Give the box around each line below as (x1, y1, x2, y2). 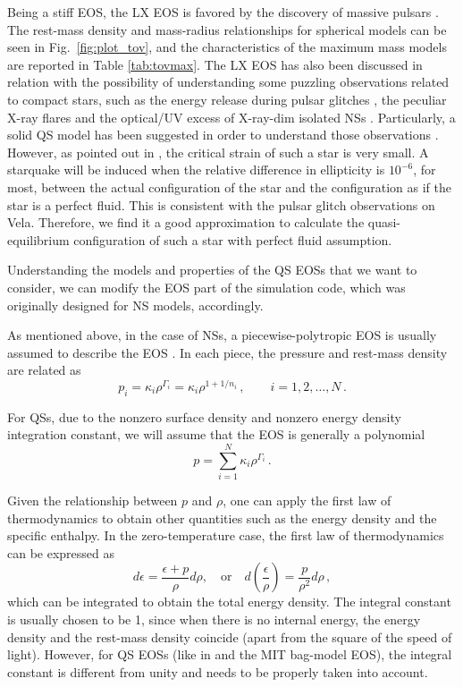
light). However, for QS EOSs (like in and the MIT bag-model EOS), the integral (7, 645, 452, 664)
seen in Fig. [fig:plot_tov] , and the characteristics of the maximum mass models (7, 38, 447, 56)
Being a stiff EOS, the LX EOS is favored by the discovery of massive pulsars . (7, 3, 439, 21)
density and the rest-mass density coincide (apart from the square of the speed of (7, 627, 452, 646)
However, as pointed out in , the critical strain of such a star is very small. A (7, 142, 429, 161)
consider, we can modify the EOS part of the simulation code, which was (7, 277, 406, 296)
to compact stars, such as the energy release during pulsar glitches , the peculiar (7, 89, 447, 108)
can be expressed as (7, 543, 115, 562)
